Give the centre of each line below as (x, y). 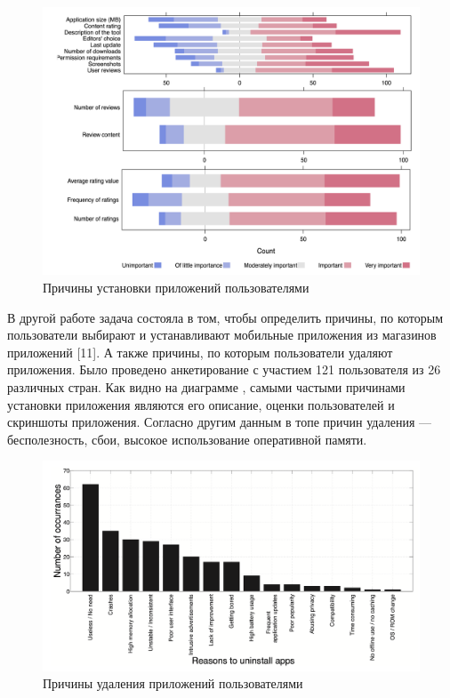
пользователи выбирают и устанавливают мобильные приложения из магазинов (222, 335)
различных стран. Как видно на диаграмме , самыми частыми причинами (206, 387)
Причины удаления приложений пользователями (173, 683)
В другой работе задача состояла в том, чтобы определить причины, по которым (225, 317)
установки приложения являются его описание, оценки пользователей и (201, 404)
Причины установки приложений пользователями (176, 288)
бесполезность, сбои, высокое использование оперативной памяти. (187, 439)
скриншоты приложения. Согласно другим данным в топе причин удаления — (220, 422)
